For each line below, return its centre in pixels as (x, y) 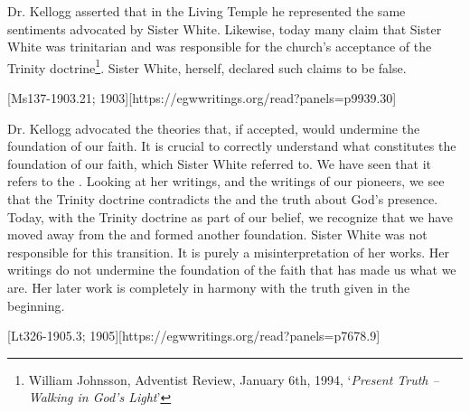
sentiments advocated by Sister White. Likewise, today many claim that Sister (225, 28)
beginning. (36, 305)
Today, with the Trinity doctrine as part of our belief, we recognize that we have (230, 216)
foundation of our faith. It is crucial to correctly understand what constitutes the (232, 146)
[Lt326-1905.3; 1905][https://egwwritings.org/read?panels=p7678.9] (194, 336)
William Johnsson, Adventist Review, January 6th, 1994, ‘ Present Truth (228, 379)
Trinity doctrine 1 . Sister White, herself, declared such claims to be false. (207, 66)
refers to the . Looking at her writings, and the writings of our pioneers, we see (226, 181)
